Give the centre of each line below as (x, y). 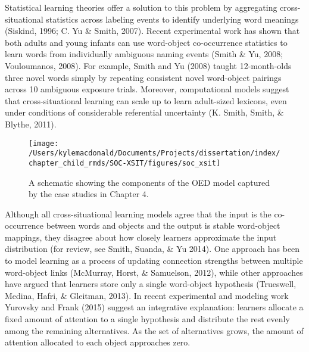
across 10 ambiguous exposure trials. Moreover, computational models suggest (147, 89)
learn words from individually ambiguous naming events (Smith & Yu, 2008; (144, 54)
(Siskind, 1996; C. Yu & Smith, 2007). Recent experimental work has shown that (152, 31)
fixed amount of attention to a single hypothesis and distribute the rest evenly (147, 319)
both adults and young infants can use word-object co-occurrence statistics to (146, 42)
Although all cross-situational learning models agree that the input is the (138, 214)
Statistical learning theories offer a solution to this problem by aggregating (141, 7)
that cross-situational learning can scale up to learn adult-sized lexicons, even (146, 100)
